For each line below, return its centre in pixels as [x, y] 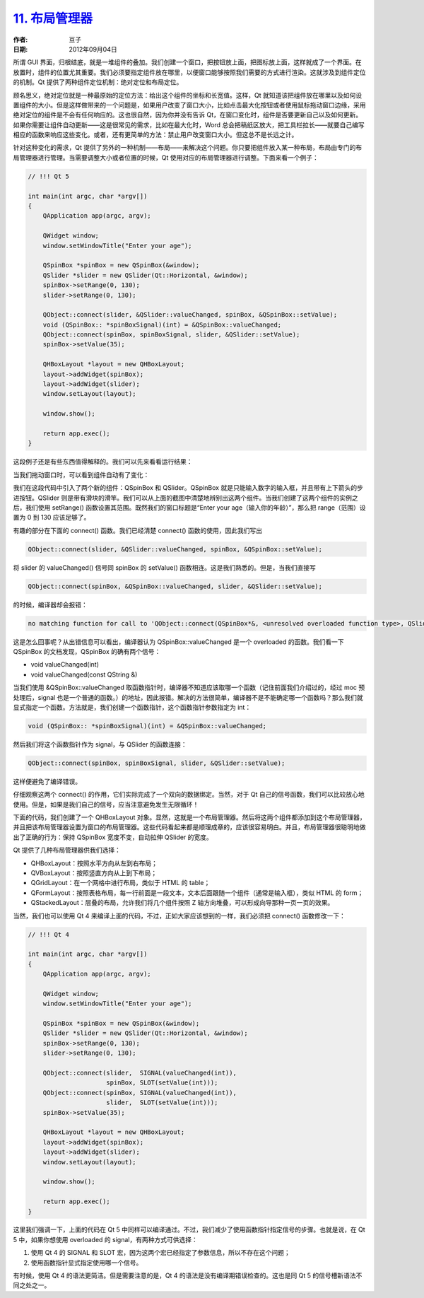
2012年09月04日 [93, 49]
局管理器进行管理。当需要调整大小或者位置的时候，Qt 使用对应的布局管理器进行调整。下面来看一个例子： [166, 157]
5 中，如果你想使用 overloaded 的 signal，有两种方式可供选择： [105, 1239]
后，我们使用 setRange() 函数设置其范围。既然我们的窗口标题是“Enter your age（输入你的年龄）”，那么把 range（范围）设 [190, 507]
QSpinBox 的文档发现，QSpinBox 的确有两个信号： [87, 651]
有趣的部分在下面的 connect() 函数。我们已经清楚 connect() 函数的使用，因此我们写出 [138, 530]
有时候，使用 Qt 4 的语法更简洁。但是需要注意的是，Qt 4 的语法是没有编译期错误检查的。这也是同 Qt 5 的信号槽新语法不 [188, 1275]
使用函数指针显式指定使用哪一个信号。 [87, 1263]
